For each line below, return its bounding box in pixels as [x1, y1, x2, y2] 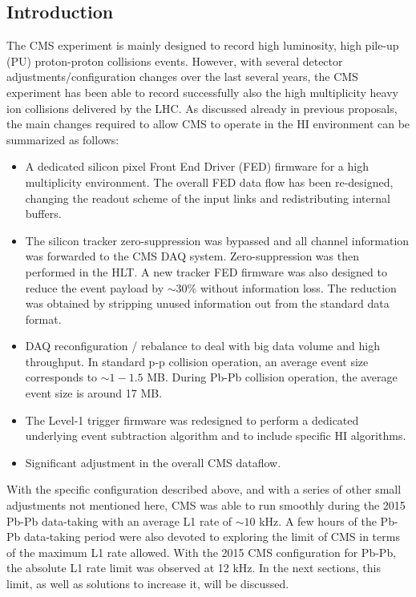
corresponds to [25, 369, 98, 385]
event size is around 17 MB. [25, 385, 163, 401]
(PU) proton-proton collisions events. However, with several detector [6, 52, 343, 69]
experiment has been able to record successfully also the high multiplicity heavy [6, 83, 398, 100]
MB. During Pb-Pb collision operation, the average [147, 369, 398, 385]
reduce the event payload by [25, 279, 164, 296]
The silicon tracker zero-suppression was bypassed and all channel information [25, 232, 410, 248]
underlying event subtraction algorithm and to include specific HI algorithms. [25, 427, 406, 444]
